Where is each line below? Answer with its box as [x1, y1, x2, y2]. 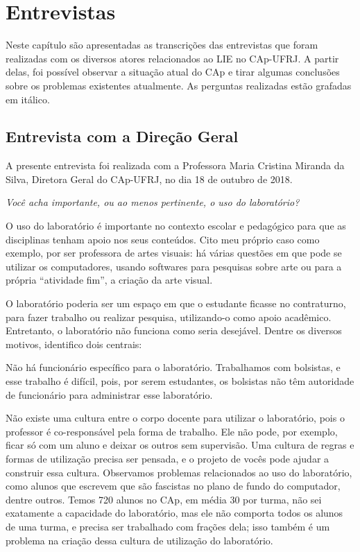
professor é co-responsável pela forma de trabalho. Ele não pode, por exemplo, [6, 424, 338, 438]
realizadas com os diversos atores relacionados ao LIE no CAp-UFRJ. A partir [6, 51, 339, 65]
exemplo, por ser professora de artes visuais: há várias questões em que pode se [6, 245, 342, 260]
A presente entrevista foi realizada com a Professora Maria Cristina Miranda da [6, 158, 345, 173]
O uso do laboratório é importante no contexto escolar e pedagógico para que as [6, 218, 346, 233]
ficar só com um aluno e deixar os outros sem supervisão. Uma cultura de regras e [6, 438, 354, 452]
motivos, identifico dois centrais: [6, 336, 142, 351]
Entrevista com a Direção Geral [6, 126, 239, 147]
